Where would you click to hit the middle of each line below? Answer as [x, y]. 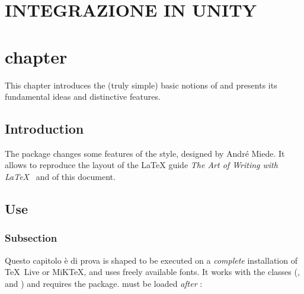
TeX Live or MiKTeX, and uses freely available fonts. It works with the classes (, [152, 272]
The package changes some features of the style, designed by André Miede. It [145, 153]
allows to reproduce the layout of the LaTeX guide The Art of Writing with [141, 165]
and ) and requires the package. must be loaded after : [104, 283]
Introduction [44, 129]
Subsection [31, 238]
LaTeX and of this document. [60, 177]
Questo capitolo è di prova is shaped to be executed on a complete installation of [151, 260]
